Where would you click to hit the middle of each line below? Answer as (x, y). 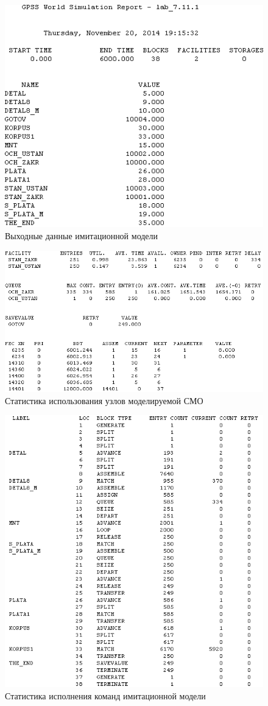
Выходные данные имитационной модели (82, 236)
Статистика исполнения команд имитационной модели (105, 696)
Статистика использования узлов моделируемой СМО (104, 400)
